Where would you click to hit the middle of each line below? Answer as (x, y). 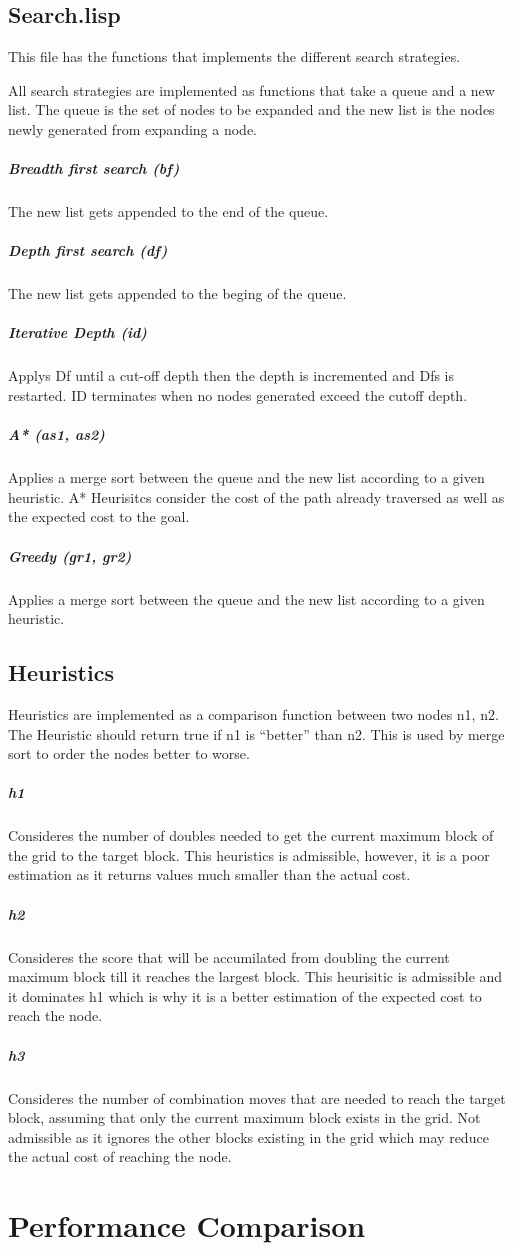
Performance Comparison (187, 1225)
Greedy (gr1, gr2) (70, 555)
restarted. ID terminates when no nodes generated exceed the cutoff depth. (238, 395)
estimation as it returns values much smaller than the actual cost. (209, 874)
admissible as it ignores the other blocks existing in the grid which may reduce (248, 1136)
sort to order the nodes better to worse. (129, 753)
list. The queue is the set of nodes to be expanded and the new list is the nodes (251, 109)
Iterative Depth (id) (77, 332)
